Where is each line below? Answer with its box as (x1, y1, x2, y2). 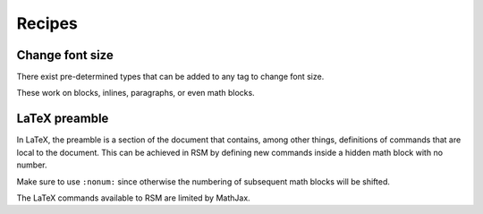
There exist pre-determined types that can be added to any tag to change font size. (16, 72, 325, 82)
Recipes (16, 13, 78, 33)
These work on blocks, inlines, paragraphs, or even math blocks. (16, 88, 255, 98)
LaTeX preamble (16, 111, 109, 126)
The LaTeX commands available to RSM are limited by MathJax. (16, 193, 250, 203)
